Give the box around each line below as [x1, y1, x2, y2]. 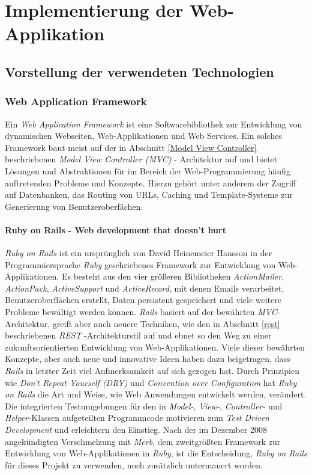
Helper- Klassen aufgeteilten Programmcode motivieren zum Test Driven [5, 411, 269, 424]
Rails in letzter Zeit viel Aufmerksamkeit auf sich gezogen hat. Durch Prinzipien [5, 364, 300, 377]
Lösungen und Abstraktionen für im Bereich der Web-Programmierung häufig [5, 164, 290, 177]
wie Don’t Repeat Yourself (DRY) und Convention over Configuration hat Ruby [5, 376, 297, 388]
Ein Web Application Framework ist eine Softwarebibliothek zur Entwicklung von [5, 117, 302, 130]
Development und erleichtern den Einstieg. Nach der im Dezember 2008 [5, 423, 267, 436]
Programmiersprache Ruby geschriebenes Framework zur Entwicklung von [5, 258, 276, 271]
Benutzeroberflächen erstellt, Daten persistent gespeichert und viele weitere [5, 293, 281, 306]
